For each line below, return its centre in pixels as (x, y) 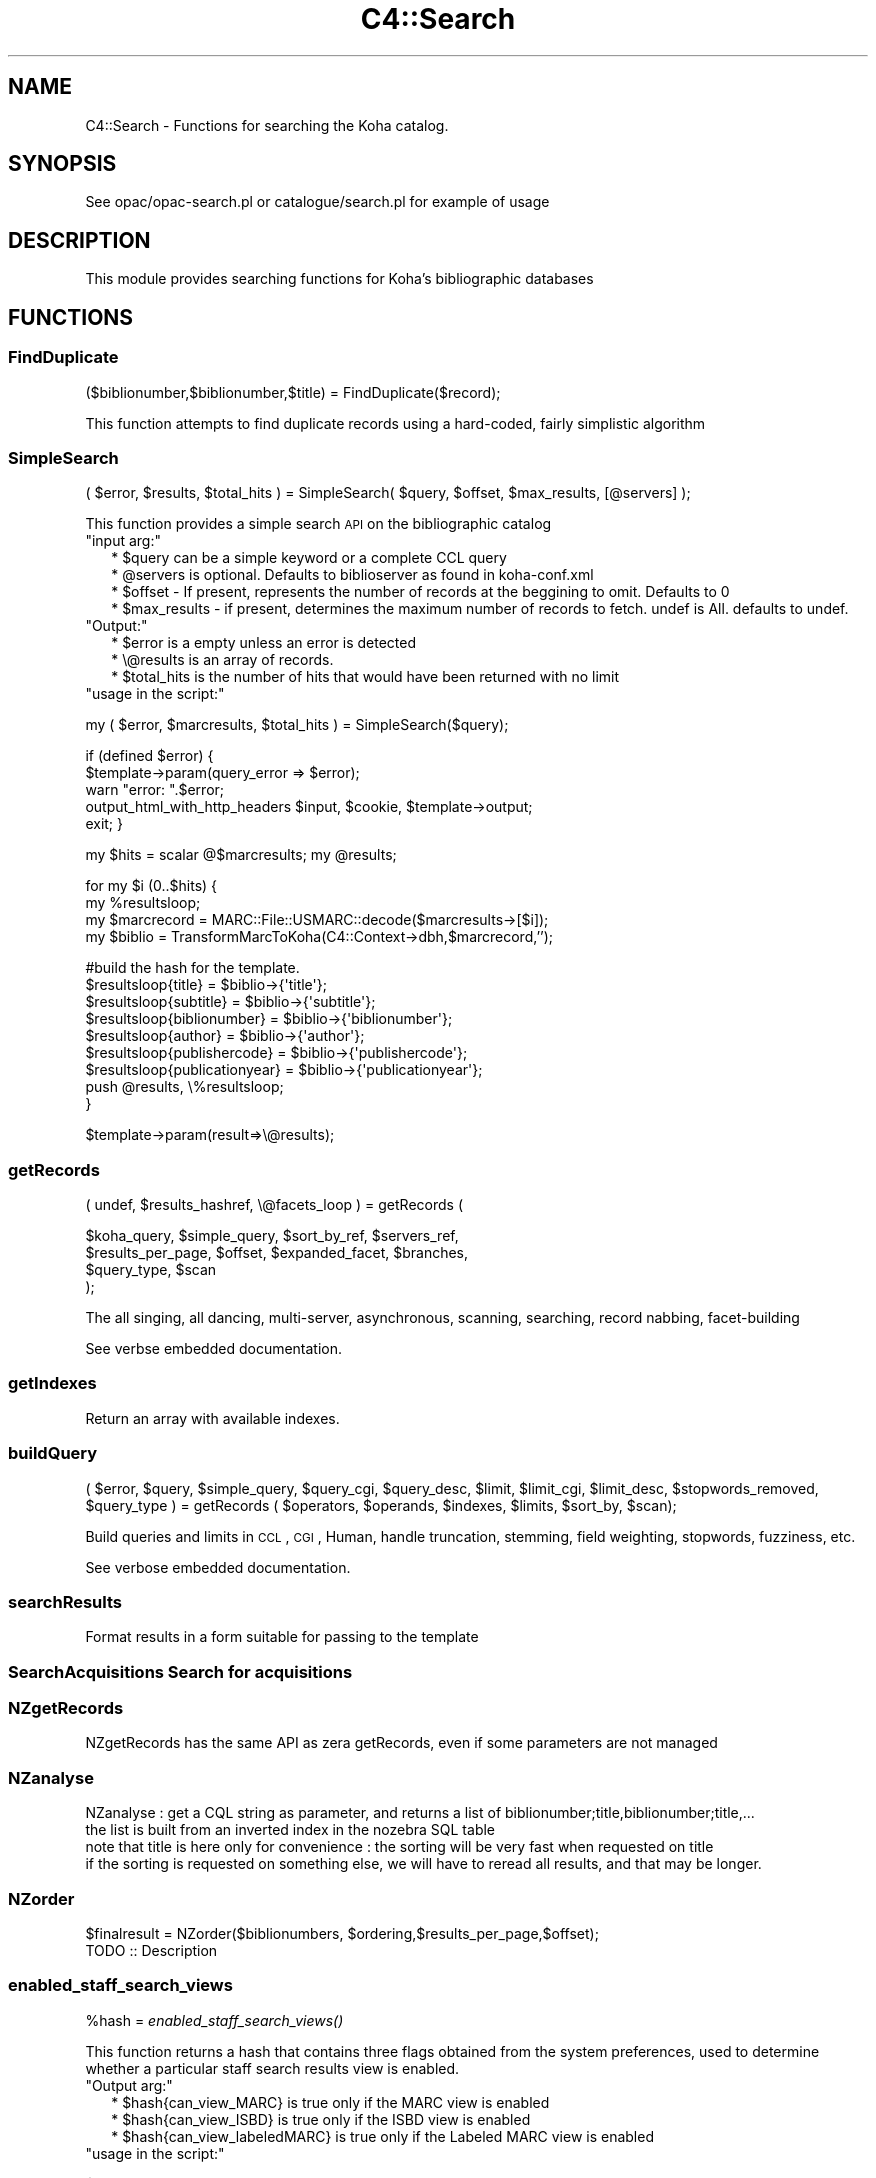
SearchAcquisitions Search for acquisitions (180, 1671)
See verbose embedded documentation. (218, 1567)
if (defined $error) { (149, 756)
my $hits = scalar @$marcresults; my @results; (241, 855)
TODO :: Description (151, 1950)
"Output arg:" (129, 2085)
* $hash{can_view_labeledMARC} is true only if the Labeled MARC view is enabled (382, 2136)
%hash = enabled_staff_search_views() (214, 2020)
